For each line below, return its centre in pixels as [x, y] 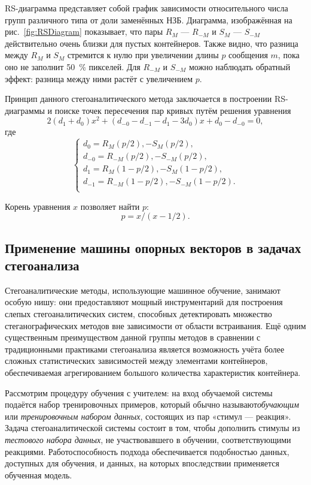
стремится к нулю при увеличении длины [143, 55]
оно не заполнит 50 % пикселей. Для [73, 66]
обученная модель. [39, 475]
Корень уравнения [38, 206]
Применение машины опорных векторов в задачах [153, 247]
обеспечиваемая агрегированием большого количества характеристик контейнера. [153, 372]
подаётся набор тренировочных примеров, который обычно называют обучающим [152, 404]
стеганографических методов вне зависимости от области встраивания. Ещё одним [155, 325]
